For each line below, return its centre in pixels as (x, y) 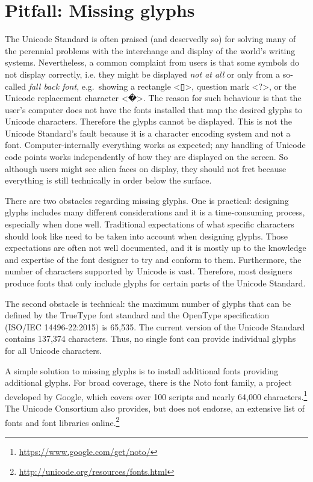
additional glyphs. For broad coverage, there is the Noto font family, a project (148, 382)
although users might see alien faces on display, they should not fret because (146, 168)
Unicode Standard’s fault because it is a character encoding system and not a (148, 133)
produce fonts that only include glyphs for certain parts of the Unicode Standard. (155, 283)
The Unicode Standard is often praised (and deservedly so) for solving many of (150, 39)
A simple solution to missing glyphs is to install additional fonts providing (142, 370)
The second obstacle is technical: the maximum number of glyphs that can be (148, 303)
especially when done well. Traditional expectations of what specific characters (150, 224)
